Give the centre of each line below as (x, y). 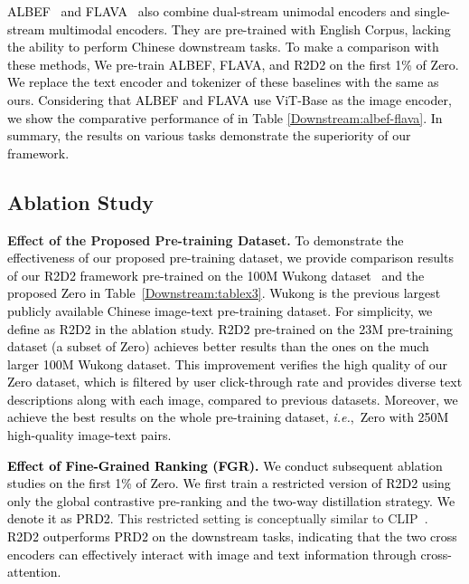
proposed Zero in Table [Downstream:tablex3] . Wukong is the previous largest (224, 293)
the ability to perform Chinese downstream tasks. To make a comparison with (223, 47)
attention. (34, 572)
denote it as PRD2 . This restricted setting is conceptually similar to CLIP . (218, 518)
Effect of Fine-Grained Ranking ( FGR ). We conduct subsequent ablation (225, 465)
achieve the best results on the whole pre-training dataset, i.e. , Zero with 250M (228, 417)
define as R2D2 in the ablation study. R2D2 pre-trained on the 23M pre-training (230, 328)
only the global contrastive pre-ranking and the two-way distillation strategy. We (231, 500)
